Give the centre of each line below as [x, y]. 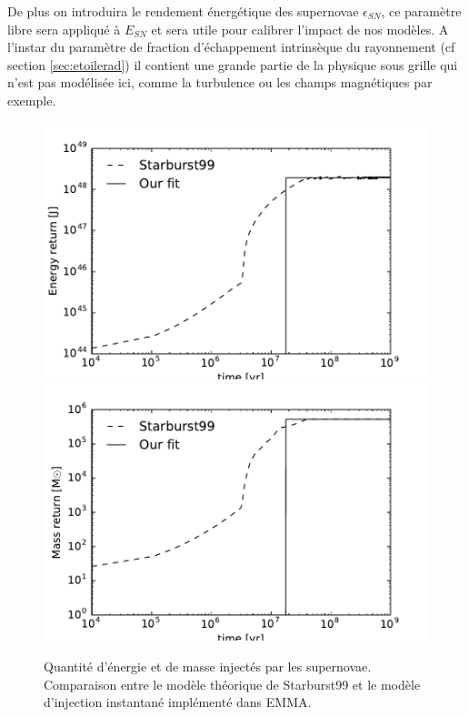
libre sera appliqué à [64, 29]
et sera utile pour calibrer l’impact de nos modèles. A [300, 29]
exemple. [32, 100]
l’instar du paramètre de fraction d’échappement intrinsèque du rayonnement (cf [231, 47]
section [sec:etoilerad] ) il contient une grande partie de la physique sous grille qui [233, 64]
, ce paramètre [421, 11]
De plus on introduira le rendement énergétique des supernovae [183, 11]
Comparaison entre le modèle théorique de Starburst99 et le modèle [232, 684]
